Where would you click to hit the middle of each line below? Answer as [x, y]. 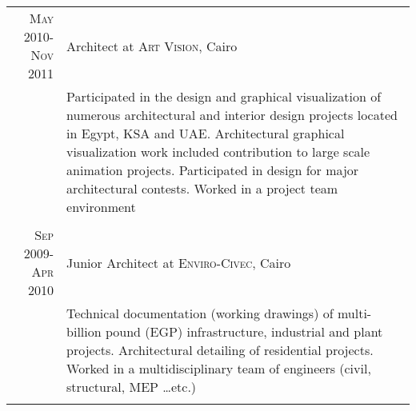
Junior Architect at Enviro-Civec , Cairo [179, 262]
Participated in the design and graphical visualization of [224, 96]
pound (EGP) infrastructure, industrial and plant [244, 331]
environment [101, 207]
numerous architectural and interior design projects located [232, 115]
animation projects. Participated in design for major [213, 170]
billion [84, 331]
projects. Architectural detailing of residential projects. [220, 350]
